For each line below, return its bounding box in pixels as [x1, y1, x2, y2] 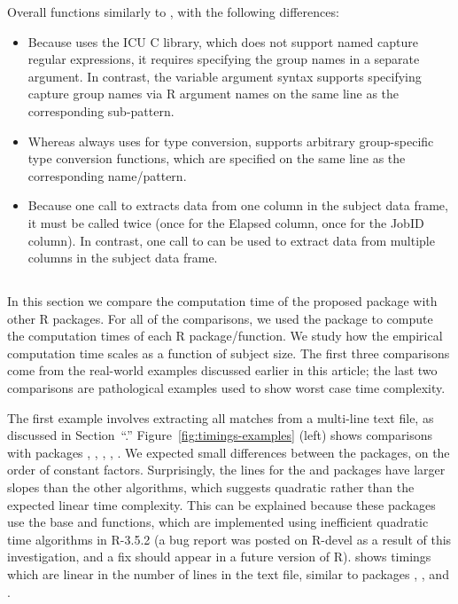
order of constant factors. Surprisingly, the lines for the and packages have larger [7, 460, 446, 479]
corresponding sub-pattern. [27, 101, 175, 120]
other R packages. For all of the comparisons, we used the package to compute [7, 309, 433, 327]
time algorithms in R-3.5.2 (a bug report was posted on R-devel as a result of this [7, 529, 452, 548]
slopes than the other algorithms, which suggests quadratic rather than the [7, 478, 415, 497]
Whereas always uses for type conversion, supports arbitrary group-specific [27, 131, 434, 150]
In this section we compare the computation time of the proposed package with [7, 292, 438, 310]
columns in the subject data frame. [27, 248, 218, 267]
